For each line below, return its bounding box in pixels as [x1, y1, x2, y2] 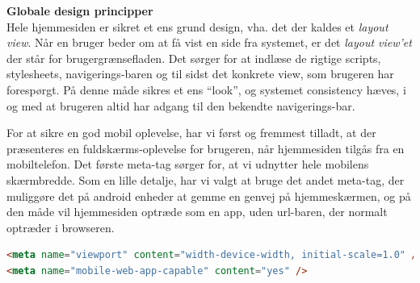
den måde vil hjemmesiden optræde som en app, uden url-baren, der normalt [6, 203, 388, 220]
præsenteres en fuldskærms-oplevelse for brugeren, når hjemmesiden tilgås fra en [6, 139, 405, 156]
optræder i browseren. [6, 218, 115, 235]
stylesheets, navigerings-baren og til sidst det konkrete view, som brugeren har [6, 65, 394, 82]
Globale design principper [6, 2, 153, 19]
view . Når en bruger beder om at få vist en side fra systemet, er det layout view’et [6, 34, 412, 51]
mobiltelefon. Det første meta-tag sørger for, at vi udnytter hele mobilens [6, 156, 369, 173]
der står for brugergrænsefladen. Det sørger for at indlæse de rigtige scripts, [6, 49, 381, 66]
